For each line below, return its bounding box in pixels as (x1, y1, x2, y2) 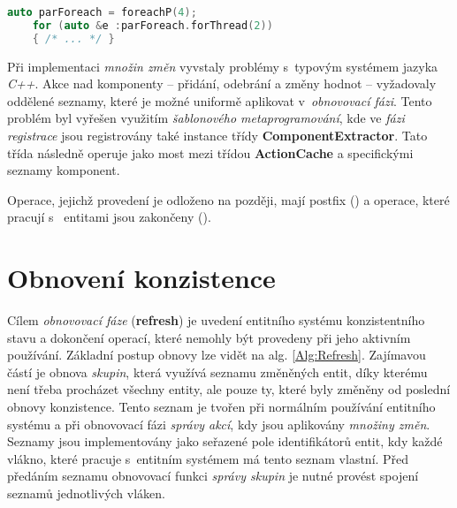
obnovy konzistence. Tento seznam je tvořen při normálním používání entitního (7, 398, 436, 416)
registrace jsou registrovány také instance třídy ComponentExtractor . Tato (7, 126, 428, 144)
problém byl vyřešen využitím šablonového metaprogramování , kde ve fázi (7, 109, 405, 127)
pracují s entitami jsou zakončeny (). (7, 208, 211, 226)
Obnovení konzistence (7, 260, 276, 296)
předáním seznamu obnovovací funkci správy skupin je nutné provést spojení (7, 466, 419, 485)
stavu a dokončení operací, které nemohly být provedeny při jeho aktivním (7, 328, 411, 346)
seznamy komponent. (7, 161, 120, 179)
